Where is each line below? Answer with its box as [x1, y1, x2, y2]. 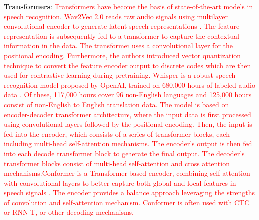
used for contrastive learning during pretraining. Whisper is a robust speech [4, 70, 236, 80]
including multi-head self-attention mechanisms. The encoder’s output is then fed [4, 138, 252, 149]
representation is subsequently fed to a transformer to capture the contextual [4, 30, 239, 41]
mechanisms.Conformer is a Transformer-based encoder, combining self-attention [4, 168, 250, 178]
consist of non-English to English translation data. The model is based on [4, 99, 229, 109]
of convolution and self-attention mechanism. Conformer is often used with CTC [4, 197, 250, 207]
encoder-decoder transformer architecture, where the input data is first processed [4, 109, 251, 119]
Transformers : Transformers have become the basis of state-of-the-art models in [4, 1, 253, 11]
